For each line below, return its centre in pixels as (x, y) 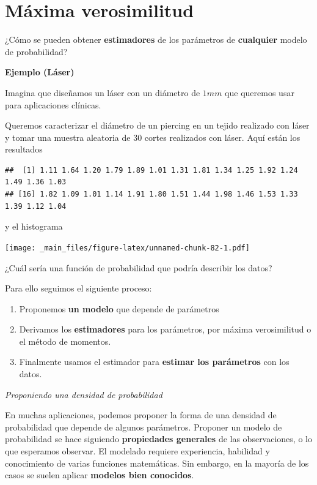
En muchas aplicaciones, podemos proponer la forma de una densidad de (141, 415)
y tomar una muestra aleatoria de (68, 137)
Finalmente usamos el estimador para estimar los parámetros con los (154, 362)
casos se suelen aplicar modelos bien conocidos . (100, 475)
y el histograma (34, 226)
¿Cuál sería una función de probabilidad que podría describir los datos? (139, 267)
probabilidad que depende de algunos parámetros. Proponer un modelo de (144, 427)
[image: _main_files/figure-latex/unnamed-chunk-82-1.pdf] (127, 248)
